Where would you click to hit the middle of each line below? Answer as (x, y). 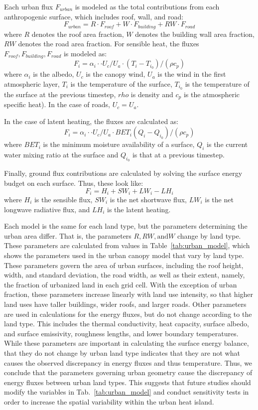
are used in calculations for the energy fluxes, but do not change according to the (128, 314)
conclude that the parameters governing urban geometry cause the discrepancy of (128, 372)
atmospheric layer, (32, 83)
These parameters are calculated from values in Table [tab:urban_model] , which (127, 245)
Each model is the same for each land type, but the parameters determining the (126, 226)
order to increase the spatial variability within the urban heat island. (109, 401)
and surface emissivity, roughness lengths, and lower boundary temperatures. (121, 333)
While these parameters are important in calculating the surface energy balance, (127, 343)
